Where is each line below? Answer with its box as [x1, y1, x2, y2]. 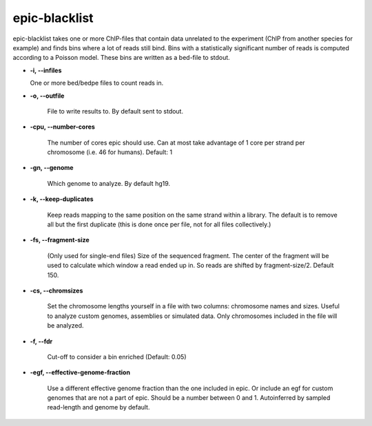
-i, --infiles [30, 66, 62, 74]
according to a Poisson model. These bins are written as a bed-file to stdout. [12, 54, 230, 62]
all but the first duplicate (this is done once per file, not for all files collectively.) [47, 220, 271, 228]
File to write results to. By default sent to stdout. [47, 107, 184, 115]
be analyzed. [47, 321, 84, 330]
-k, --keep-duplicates [30, 195, 94, 203]
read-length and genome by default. [47, 403, 150, 412]
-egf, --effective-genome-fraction [30, 368, 131, 376]
